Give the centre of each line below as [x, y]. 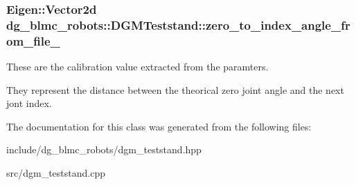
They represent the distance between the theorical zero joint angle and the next [175, 89]
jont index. [29, 103]
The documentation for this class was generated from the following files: [159, 126]
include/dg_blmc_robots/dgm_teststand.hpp [104, 149]
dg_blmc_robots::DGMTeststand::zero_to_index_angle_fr [178, 25]
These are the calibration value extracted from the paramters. [137, 67]
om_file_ [33, 40]
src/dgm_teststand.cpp [56, 173]
